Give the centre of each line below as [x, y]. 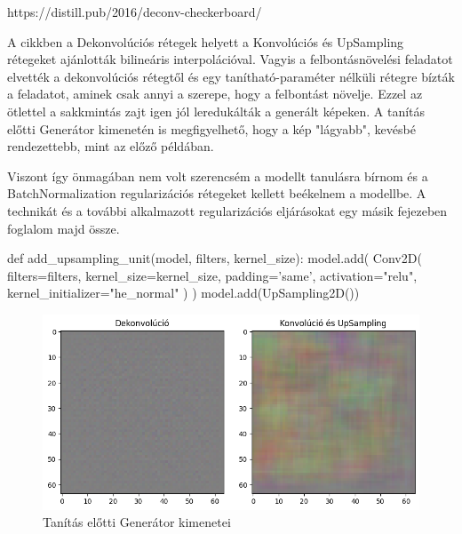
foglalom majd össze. [64, 228]
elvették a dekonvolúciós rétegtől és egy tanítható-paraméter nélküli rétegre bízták [231, 76]
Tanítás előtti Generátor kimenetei [137, 522]
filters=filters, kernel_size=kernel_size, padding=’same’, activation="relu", [212, 275]
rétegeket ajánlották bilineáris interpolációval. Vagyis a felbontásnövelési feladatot [230, 59]
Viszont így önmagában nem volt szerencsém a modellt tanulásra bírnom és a [218, 175]
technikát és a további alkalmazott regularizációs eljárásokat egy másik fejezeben [227, 210]
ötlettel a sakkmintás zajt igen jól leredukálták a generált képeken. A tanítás [216, 111]
